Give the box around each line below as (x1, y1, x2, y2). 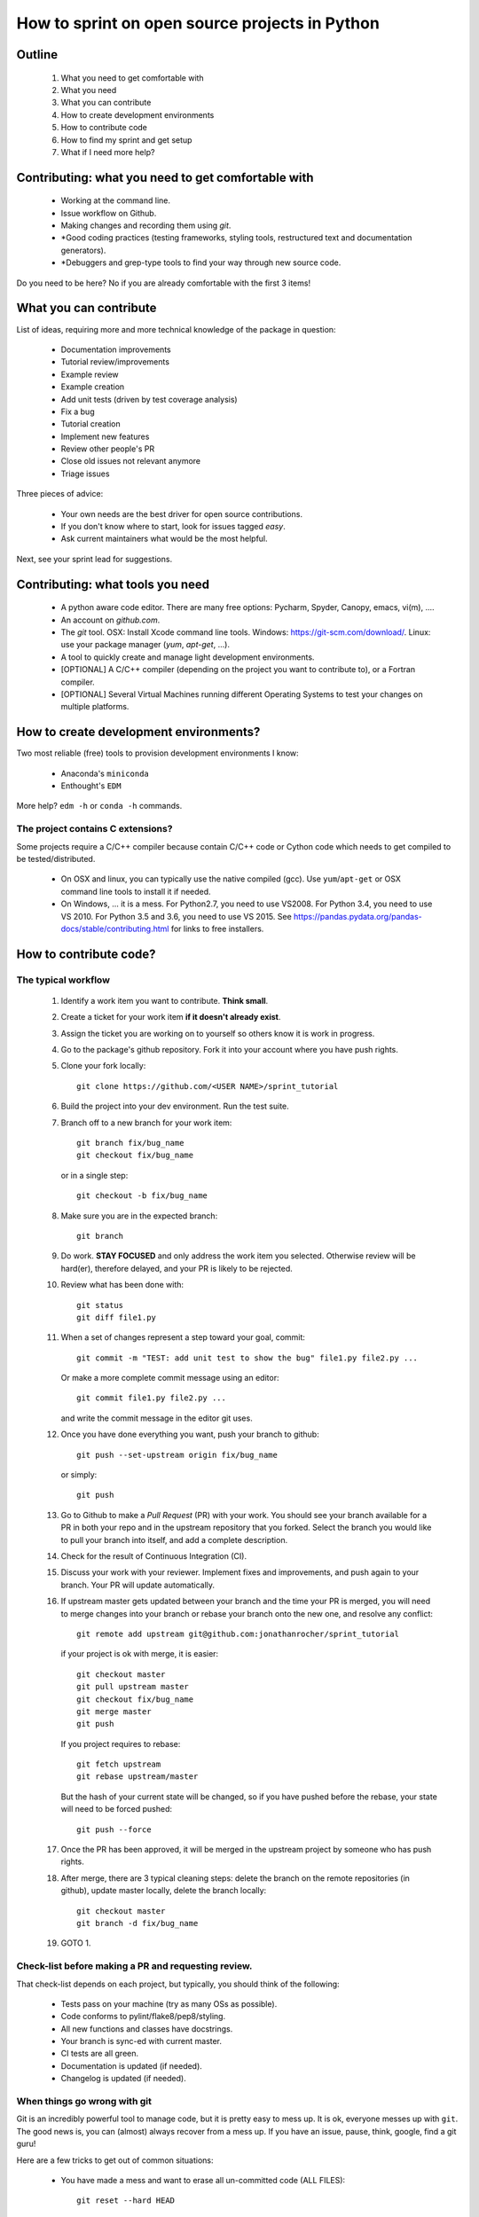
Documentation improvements (60, 344, 172, 355)
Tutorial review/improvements (60, 356, 170, 367)
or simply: (60, 1469, 98, 1480)
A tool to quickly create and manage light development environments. (60, 652, 315, 662)
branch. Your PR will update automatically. (60, 1579, 216, 1590)
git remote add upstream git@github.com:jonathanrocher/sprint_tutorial (76, 1628, 399, 1639)
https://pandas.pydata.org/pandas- (293, 911, 423, 921)
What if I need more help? (60, 146, 155, 157)
